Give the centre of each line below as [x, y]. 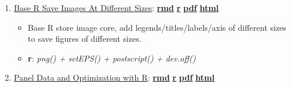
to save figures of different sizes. [85, 39]
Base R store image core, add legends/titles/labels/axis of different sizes [157, 27]
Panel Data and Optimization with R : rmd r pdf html [114, 77]
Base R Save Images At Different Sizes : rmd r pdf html [116, 8]
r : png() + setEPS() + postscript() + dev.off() [112, 58]
